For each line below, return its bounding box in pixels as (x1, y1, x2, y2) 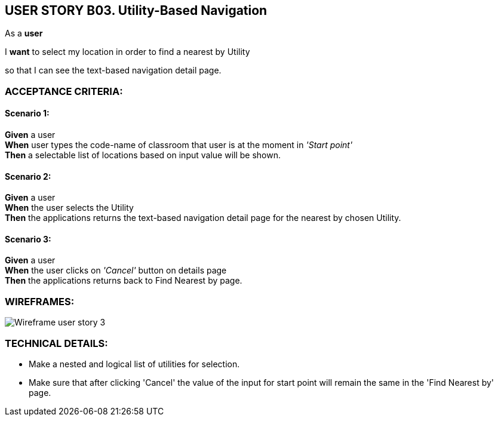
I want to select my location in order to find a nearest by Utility (5, 47, 250, 57)
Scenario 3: (5, 233, 51, 244)
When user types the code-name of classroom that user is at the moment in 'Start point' (5, 140, 353, 150)
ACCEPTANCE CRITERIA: (5, 85, 123, 97)
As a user (5, 28, 43, 39)
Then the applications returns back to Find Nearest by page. (5, 275, 242, 286)
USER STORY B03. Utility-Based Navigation (5, 3, 268, 18)
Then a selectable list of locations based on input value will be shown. (5, 150, 281, 161)
